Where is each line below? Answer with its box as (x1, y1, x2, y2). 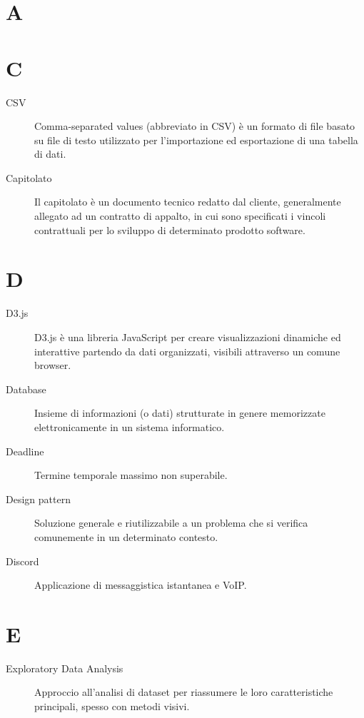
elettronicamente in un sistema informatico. (34, 419, 225, 434)
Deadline (6, 443, 44, 458)
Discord (6, 553, 39, 568)
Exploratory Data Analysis (6, 660, 123, 675)
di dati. (34, 146, 66, 161)
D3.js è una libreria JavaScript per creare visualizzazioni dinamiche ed (34, 329, 341, 344)
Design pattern (6, 491, 71, 506)
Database (6, 381, 46, 396)
